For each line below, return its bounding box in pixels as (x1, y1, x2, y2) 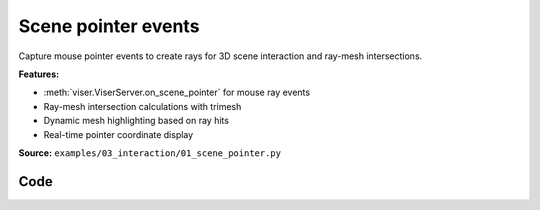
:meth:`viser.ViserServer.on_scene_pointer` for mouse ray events (43, 86, 310, 99)
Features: (18, 68, 60, 80)
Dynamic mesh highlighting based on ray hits (43, 115, 230, 127)
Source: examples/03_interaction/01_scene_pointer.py (18, 146, 282, 159)
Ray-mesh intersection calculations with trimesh (43, 100, 242, 112)
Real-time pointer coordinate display (43, 128, 194, 140)
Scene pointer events (18, 15, 200, 37)
